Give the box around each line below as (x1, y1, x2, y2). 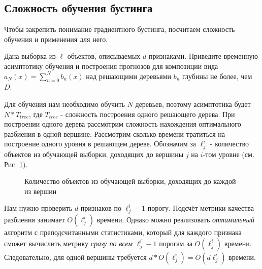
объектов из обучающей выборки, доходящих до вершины (4, 149, 184, 160)
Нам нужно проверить (4, 203, 73, 213)
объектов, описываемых (67, 51, 141, 61)
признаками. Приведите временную (148, 51, 258, 61)
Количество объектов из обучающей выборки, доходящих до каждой (24, 176, 236, 186)
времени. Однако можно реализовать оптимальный (96, 214, 254, 225)
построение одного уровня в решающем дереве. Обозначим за (4, 138, 196, 149)
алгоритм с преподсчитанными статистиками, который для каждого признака (4, 227, 242, 238)
